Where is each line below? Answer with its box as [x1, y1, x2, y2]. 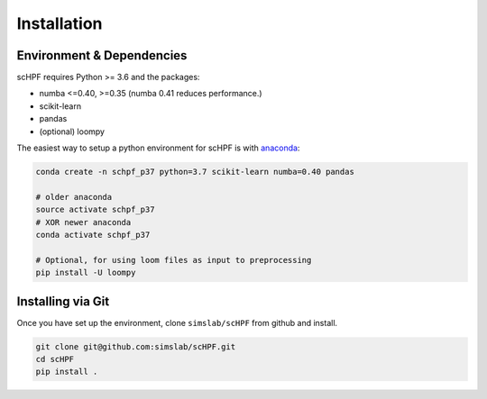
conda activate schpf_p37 [35, 230, 151, 240]
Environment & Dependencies [16, 48, 188, 63]
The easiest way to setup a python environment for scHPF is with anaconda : [16, 142, 300, 153]
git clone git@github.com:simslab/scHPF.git [35, 341, 236, 351]
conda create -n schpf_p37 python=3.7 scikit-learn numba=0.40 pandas [35, 167, 355, 177]
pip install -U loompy [35, 268, 136, 278]
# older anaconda [35, 192, 113, 202]
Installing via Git [16, 294, 110, 309]
